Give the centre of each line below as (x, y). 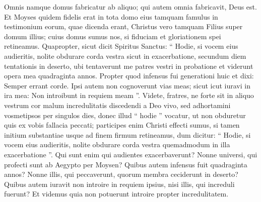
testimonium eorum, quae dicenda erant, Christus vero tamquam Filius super (123, 26)
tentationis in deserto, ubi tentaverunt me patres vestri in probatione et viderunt (129, 66)
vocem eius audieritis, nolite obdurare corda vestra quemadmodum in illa (117, 144)
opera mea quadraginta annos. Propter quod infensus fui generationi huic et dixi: (129, 76)
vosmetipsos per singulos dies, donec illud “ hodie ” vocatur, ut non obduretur (125, 115)
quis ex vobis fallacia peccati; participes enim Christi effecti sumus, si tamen (122, 125)
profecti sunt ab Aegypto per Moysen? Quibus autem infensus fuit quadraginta (126, 164)
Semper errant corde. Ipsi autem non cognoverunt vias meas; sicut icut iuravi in (127, 85)
